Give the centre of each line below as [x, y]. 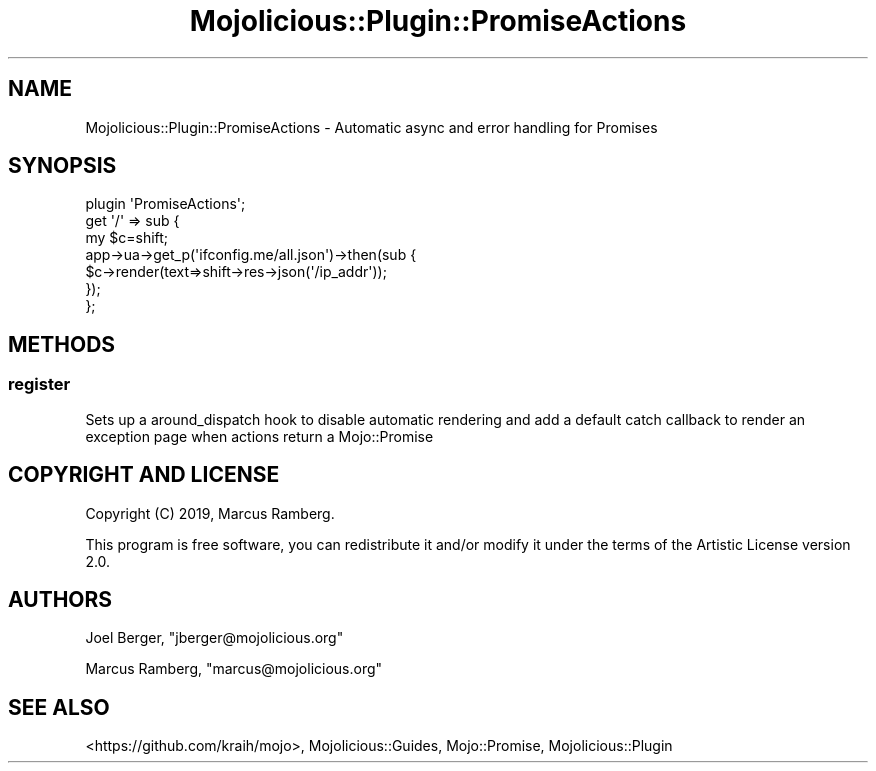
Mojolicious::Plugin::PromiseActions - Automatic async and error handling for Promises [371, 127]
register [39, 384]
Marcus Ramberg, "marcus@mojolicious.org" [234, 669]
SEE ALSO [59, 707]
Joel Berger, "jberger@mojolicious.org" [214, 638]
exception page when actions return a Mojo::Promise [259, 436]
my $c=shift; [127, 238]
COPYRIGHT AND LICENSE [144, 475]
